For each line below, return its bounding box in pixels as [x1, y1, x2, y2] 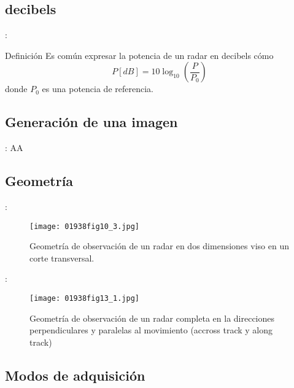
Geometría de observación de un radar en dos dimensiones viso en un [29, 239, 289, 252]
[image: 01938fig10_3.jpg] [29, 222, 139, 231]
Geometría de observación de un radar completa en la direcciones [29, 311, 275, 324]
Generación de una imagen [5, 112, 178, 131]
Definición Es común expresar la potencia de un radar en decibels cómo [5, 49, 274, 61]
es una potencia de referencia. [42, 82, 153, 95]
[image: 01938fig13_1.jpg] [29, 294, 139, 303]
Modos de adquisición [5, 365, 145, 384]
